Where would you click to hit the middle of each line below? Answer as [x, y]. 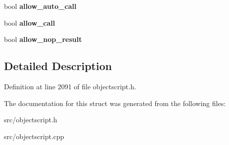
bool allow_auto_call [40, 6]
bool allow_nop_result [43, 39]
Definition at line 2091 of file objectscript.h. [70, 86]
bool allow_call [30, 22]
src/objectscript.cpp [34, 136]
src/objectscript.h [31, 120]
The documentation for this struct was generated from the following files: [115, 103]
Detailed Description [58, 66]
